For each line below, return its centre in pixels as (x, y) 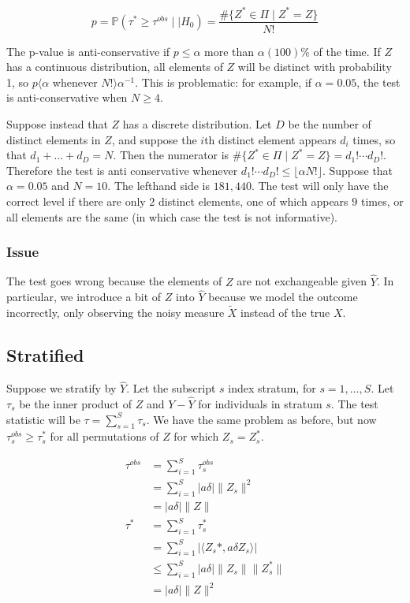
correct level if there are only (76, 201)
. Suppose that (358, 170)
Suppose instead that (57, 123)
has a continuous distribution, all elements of (115, 67)
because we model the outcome (283, 297)
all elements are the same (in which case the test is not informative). (172, 216)
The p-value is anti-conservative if (88, 51)
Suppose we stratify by (61, 388)
